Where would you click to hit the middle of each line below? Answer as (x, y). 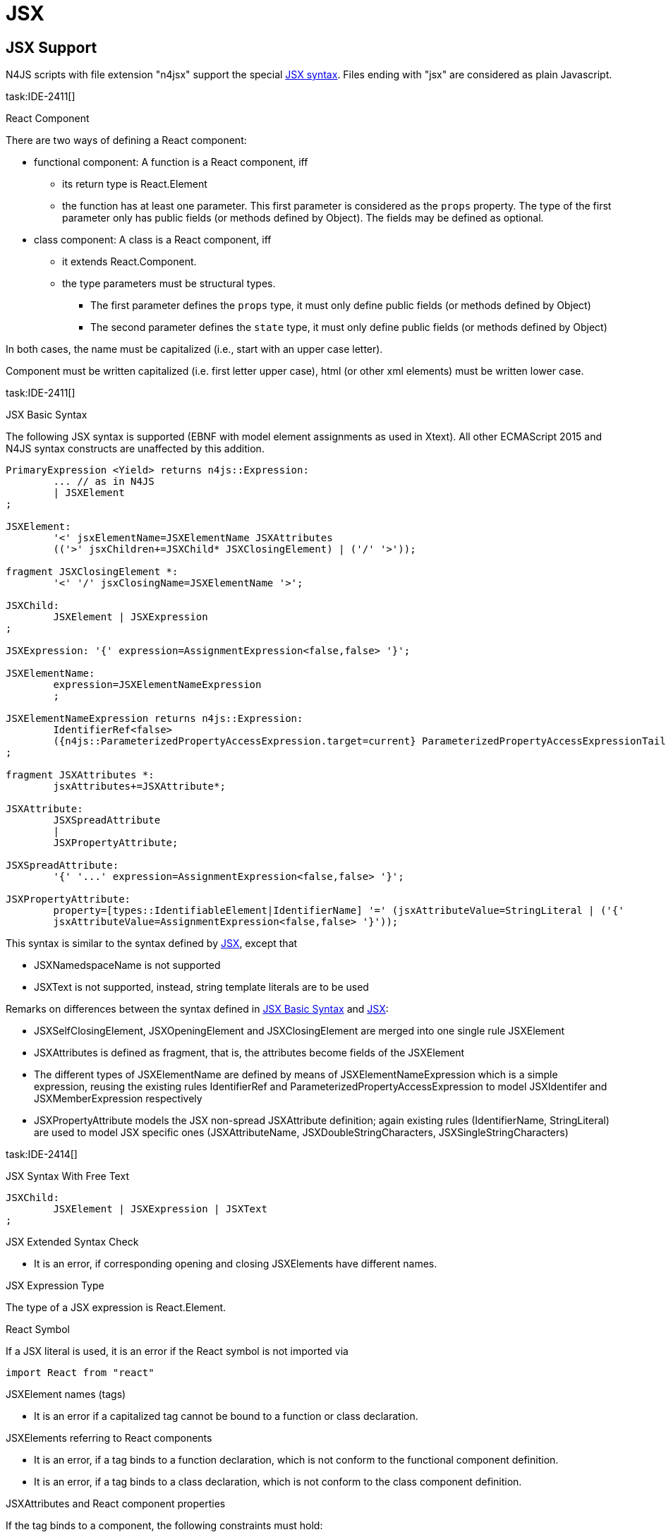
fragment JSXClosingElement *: (92, 572)
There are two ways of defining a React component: (126, 140)
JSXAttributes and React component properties (116, 1504)
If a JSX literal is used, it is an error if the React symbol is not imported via (177, 1351)
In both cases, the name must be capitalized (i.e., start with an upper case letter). (194, 349)
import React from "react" (80, 1373)
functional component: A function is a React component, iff (171, 162)
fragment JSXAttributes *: (80, 775)
